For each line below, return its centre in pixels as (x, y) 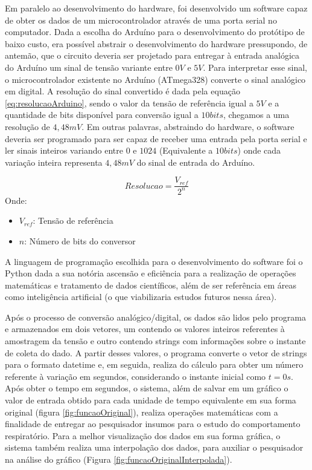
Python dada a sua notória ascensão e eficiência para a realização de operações (151, 273)
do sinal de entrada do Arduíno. (196, 162)
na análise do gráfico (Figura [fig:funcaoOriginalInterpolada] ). (119, 459)
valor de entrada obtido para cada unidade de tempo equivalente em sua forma (151, 400)
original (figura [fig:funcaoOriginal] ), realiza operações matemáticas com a (142, 412)
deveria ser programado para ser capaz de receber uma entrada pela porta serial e (156, 138)
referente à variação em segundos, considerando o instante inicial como (135, 376)
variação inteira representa (54, 162)
